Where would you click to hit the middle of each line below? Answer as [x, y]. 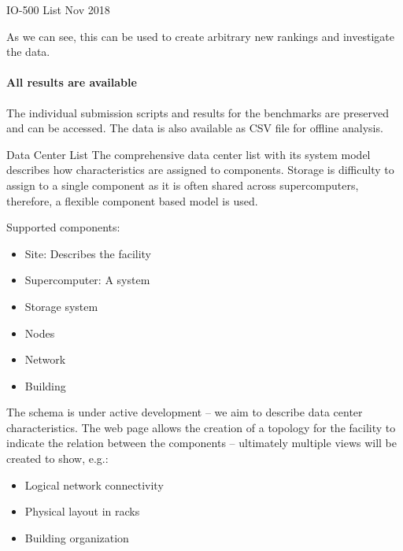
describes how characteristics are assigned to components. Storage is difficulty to [200, 170]
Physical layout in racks [82, 511]
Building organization [77, 537]
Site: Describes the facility [88, 253]
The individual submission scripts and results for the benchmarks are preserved [198, 112]
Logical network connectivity [94, 484]
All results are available [72, 82]
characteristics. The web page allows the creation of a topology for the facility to [201, 427]
